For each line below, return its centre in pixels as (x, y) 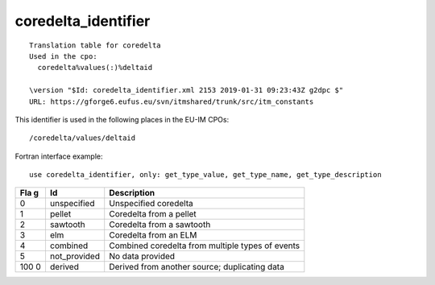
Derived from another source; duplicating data (197, 267)
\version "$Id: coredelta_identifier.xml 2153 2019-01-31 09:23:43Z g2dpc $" (186, 90)
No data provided (142, 256)
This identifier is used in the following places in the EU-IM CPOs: (122, 119)
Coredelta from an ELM (153, 235)
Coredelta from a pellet (153, 214)
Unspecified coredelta (151, 204)
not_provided (75, 256)
